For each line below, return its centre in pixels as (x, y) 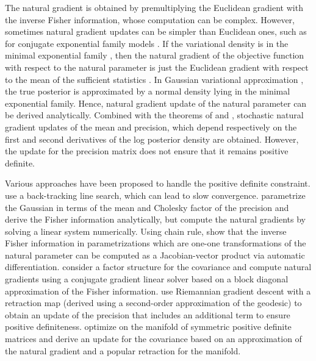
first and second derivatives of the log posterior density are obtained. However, (152, 139)
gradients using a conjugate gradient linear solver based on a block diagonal (147, 279)
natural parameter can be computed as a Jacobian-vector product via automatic (155, 255)
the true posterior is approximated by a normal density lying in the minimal (148, 91)
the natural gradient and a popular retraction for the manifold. (123, 350)
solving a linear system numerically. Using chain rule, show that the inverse (146, 231)
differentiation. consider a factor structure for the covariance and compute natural (158, 267)
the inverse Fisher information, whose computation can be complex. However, (150, 19)
